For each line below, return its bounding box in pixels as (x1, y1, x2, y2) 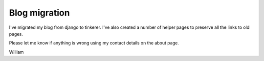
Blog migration (9, 7, 70, 18)
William (9, 49, 24, 55)
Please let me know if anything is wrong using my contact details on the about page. (9, 40, 179, 46)
